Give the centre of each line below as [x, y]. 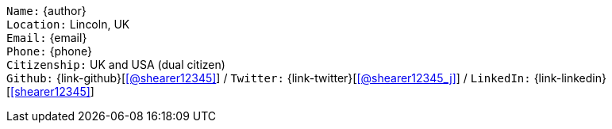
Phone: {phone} [49, 51]
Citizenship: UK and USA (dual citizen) [116, 64]
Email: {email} [47, 38]
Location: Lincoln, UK [68, 24]
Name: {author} [46, 11]
